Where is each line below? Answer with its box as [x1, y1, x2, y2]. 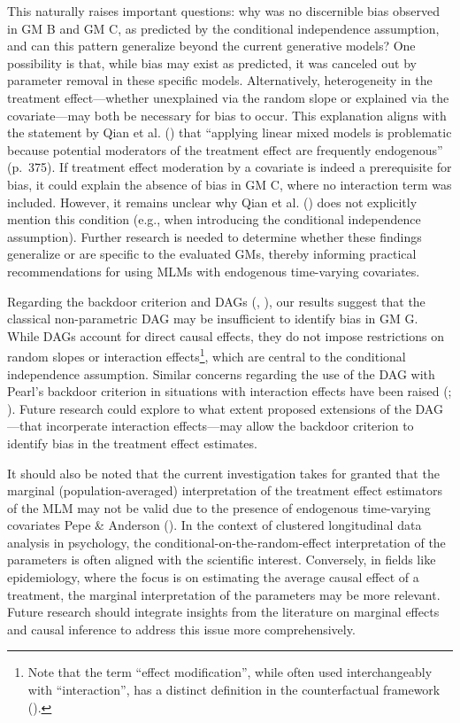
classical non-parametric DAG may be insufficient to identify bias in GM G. [7, 309, 418, 328]
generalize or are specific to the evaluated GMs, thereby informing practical [7, 245, 417, 263]
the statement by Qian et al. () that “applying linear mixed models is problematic [7, 123, 452, 142]
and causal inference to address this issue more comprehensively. [7, 619, 356, 638]
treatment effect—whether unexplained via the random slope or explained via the [7, 88, 449, 106]
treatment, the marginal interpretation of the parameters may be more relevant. [7, 585, 441, 603]
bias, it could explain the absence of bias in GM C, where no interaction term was [7, 175, 452, 193]
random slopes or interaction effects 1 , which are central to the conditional [7, 345, 406, 365]
